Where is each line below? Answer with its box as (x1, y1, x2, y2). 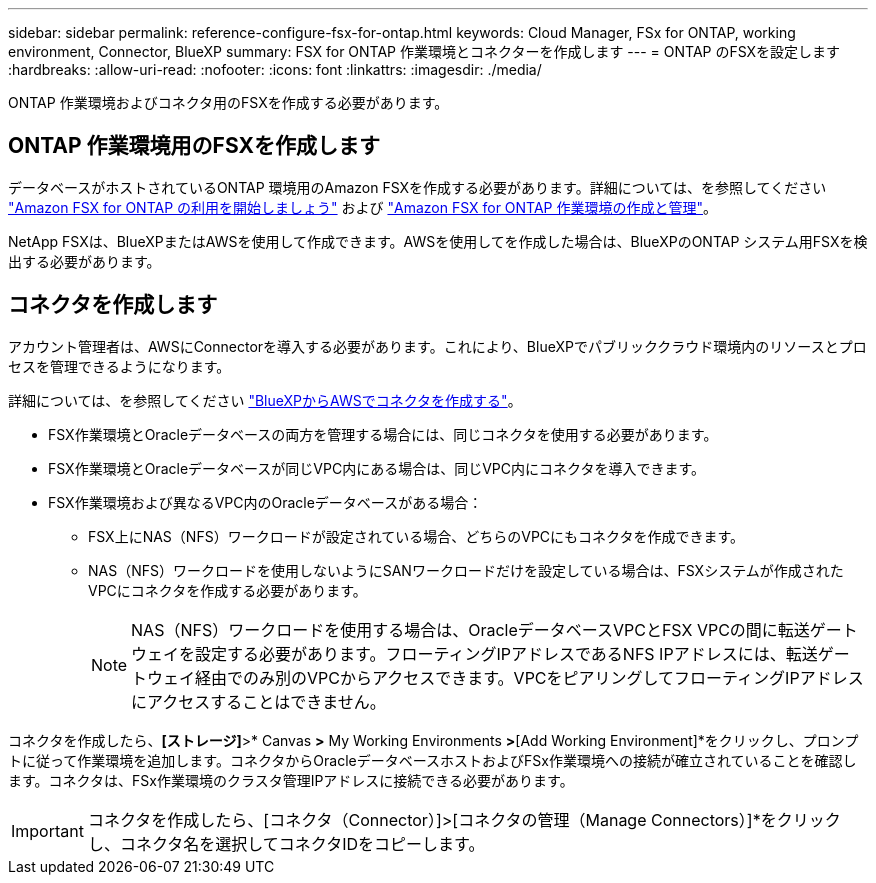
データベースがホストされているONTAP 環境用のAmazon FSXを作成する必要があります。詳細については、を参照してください (8, 178, 827, 196)
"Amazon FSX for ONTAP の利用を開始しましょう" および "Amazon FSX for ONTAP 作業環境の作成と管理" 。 (8, 198, 718, 216)
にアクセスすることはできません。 (131, 691, 386, 712)
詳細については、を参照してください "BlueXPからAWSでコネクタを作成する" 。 (8, 391, 522, 409)
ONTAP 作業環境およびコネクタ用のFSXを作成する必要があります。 (8, 94, 449, 111)
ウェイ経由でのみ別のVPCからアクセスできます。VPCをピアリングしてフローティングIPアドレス (147, 667, 864, 688)
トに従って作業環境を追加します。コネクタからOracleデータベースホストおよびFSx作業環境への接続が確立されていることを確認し (8, 751, 857, 769)
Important (11, 820, 84, 841)
